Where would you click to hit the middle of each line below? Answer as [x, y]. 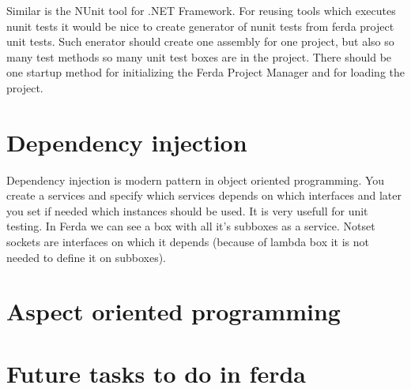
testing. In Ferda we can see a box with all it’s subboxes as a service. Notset [191, 226]
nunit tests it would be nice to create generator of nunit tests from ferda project [200, 26]
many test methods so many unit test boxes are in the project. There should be [199, 56]
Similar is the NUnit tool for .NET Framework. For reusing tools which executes [201, 10]
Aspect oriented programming [173, 311]
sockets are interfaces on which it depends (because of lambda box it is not [188, 242]
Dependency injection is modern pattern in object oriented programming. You [196, 180]
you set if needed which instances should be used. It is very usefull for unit [187, 210]
